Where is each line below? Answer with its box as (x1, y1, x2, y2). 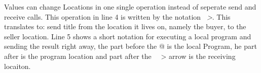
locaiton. (4, 60, 31, 71)
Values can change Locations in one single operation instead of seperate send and (4, 2, 256, 12)
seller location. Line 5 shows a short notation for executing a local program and (4, 31, 251, 41)
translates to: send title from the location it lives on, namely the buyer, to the (4, 21, 246, 32)
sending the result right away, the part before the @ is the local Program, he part (4, 41, 257, 51)
